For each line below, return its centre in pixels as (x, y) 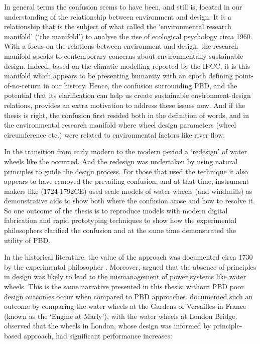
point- (244, 76)
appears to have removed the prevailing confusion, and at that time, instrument (127, 181)
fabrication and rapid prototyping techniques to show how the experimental (120, 220)
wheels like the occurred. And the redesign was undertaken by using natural (121, 161)
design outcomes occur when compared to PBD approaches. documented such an (128, 296)
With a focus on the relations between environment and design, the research (121, 46)
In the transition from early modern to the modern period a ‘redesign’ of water (125, 151)
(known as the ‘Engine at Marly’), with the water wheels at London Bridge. (121, 316)
